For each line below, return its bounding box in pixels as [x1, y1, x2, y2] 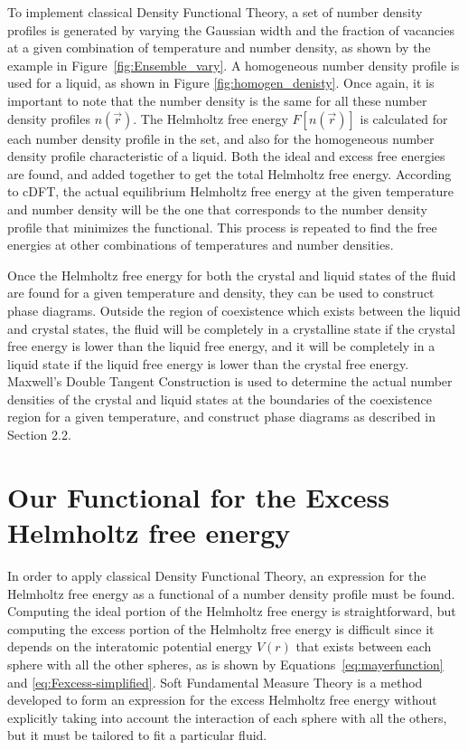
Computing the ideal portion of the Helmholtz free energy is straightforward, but [7, 602, 456, 621]
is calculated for [360, 109, 448, 128]
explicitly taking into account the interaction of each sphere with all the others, [7, 707, 447, 726]
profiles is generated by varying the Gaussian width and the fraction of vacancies [7, 20, 454, 39]
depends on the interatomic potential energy [7, 637, 253, 656]
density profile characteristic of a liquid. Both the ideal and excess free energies [7, 147, 445, 166]
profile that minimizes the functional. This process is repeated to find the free [7, 217, 437, 236]
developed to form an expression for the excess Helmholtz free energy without [7, 690, 437, 709]
